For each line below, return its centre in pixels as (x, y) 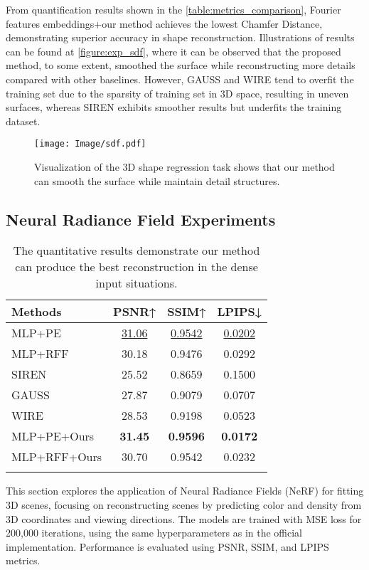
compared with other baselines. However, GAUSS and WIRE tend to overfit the (180, 79)
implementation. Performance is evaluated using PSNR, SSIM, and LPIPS (167, 546)
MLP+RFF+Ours (57, 457)
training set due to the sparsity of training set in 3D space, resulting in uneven (177, 93)
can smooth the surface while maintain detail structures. (157, 180)
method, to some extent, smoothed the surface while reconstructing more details (181, 65)
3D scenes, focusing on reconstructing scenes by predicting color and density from (184, 504)
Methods (37, 312)
